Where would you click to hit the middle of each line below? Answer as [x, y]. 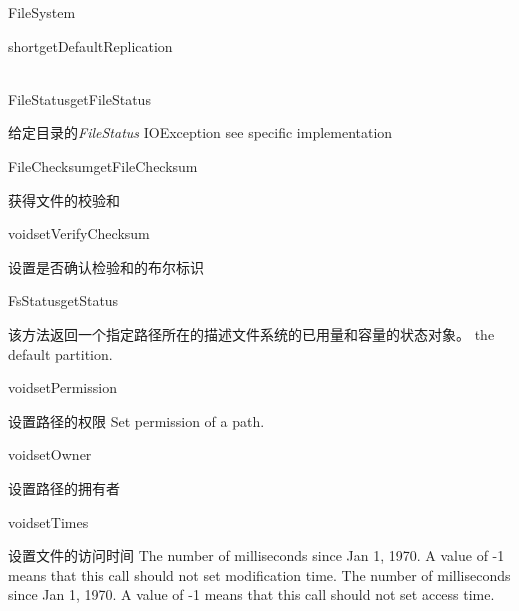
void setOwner [50, 454]
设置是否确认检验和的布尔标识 [106, 266]
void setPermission [62, 387]
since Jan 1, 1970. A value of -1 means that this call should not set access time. [251, 594]
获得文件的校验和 [64, 199]
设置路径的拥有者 [64, 487]
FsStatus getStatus [63, 300]
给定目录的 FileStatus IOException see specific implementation [200, 132]
